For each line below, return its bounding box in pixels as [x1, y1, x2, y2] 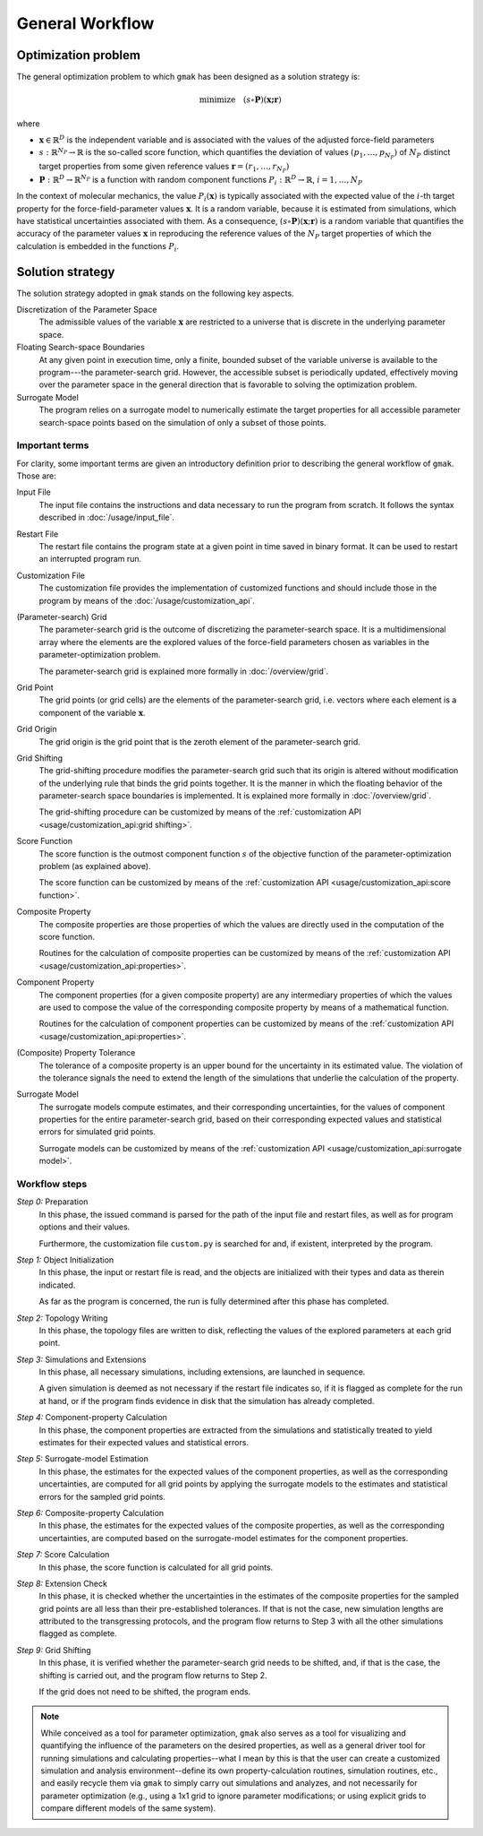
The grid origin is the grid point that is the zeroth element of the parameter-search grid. [38, 736, 361, 747]
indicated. [38, 1280, 76, 1290]
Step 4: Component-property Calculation [16, 1412, 167, 1423]
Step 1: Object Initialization [16, 1254, 114, 1265]
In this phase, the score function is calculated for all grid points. [38, 1562, 274, 1573]
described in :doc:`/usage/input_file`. [38, 512, 174, 523]
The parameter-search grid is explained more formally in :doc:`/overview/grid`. [38, 666, 329, 677]
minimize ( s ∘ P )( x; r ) [199, 95, 282, 105]
